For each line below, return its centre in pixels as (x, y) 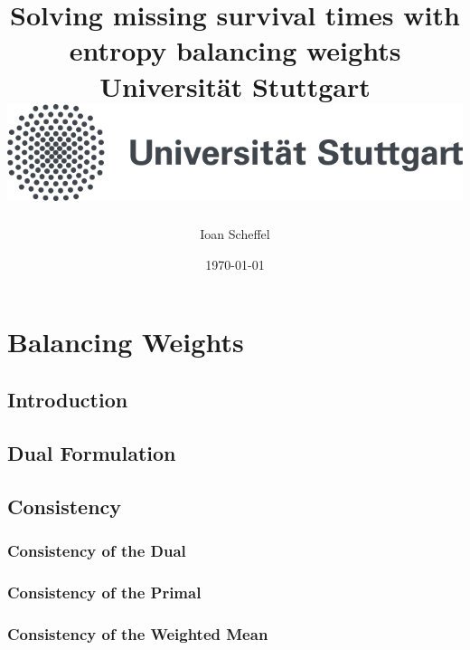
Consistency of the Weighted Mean (138, 633)
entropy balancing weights (235, 50)
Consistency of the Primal (104, 592)
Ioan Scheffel (235, 234)
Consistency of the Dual (97, 550)
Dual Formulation (92, 452)
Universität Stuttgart (235, 86)
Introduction (68, 399)
